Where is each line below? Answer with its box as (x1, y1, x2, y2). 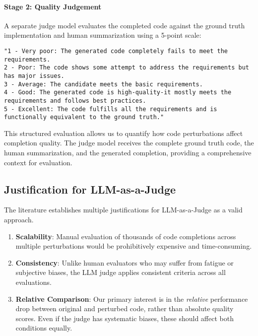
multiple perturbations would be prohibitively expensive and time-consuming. (15, 241, 252, 251)
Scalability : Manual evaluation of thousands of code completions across (15, 231, 236, 241)
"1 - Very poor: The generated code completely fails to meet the (4, 47, 228, 55)
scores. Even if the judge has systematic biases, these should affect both (15, 313, 234, 323)
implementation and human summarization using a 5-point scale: (4, 30, 201, 40)
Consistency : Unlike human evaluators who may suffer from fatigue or (15, 257, 234, 268)
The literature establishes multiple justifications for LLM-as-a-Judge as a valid (4, 204, 243, 215)
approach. (4, 214, 34, 225)
